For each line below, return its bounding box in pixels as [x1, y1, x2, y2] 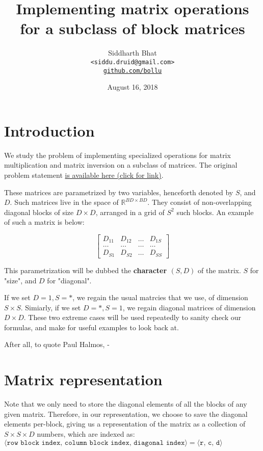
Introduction [4, 120, 95, 141]
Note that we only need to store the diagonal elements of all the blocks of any [4, 399, 247, 409]
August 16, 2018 [107, 82, 158, 92]
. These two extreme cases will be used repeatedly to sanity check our [23, 312, 241, 323]
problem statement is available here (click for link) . [4, 169, 164, 180]
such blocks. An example [176, 206, 254, 217]
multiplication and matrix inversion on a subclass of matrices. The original [4, 160, 238, 170]
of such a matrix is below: [4, 217, 85, 227]
